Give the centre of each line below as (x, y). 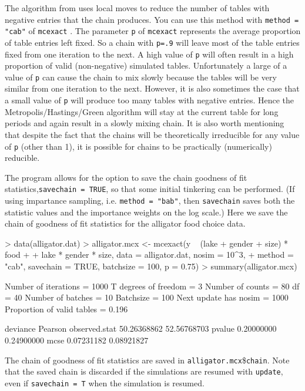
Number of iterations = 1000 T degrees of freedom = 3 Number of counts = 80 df (152, 286)
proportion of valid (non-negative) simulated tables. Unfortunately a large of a (146, 65)
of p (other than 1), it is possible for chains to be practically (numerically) (138, 146)
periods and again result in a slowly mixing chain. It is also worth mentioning (145, 123)
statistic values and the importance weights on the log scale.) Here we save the (146, 212)
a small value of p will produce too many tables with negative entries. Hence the (150, 100)
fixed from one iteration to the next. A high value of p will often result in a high (149, 54)
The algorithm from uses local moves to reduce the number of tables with (137, 8)
